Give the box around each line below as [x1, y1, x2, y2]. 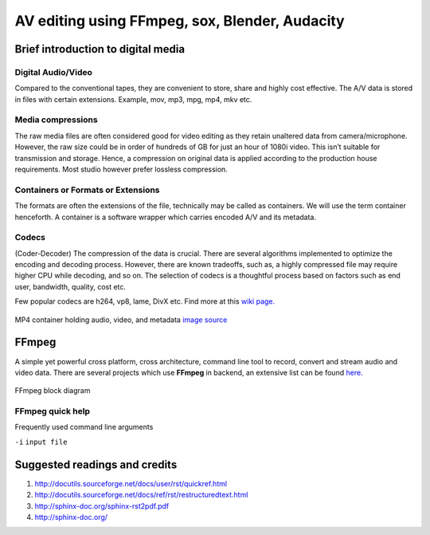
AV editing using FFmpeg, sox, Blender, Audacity [14, 12, 346, 30]
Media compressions [14, 114, 99, 125]
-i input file [14, 437, 68, 446]
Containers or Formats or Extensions [14, 184, 160, 195]
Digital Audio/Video [14, 66, 93, 77]
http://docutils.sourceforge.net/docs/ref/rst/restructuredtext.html [34, 490, 248, 500]
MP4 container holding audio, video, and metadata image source [14, 315, 228, 325]
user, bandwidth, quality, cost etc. [14, 281, 127, 291]
